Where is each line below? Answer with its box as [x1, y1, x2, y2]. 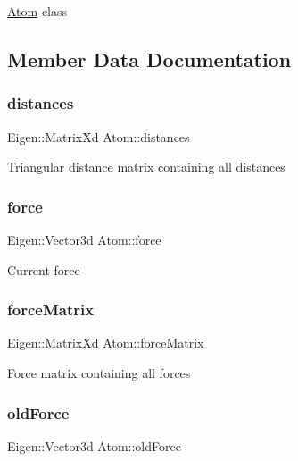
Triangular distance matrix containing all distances [7, 157, 286, 176]
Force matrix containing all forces [7, 364, 191, 381]
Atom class [7, 2, 68, 20]
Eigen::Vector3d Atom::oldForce [7, 436, 181, 455]
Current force [7, 260, 80, 279]
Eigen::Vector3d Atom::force [7, 230, 161, 248]
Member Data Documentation [7, 45, 292, 72]
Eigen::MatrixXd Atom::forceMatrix [7, 333, 204, 352]
